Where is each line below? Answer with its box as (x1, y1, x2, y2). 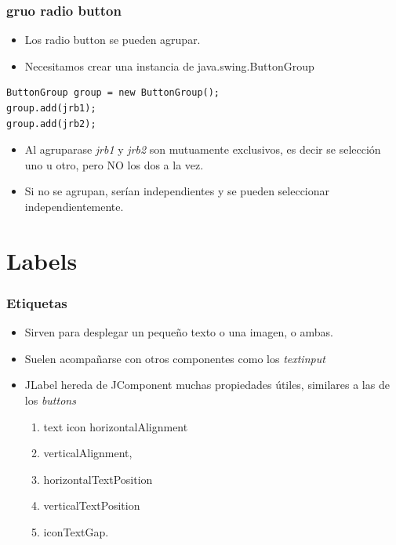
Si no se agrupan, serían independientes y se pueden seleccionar (24, 183, 330, 199)
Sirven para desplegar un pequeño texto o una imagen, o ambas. (24, 324, 333, 340)
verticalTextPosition (43, 497, 140, 514)
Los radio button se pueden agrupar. (24, 31, 201, 48)
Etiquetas (6, 292, 67, 312)
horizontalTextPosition (43, 471, 153, 487)
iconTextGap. (43, 523, 109, 540)
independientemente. (24, 198, 124, 214)
